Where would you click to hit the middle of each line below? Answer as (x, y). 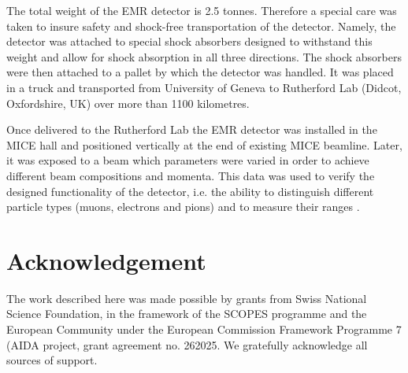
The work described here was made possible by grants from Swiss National (187, 298)
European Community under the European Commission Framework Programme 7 (204, 329)
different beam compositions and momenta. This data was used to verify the (191, 175)
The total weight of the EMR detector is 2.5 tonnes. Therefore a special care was (202, 10)
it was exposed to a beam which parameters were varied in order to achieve (188, 160)
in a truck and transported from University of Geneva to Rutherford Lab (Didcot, (204, 87)
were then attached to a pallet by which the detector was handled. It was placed (200, 72)
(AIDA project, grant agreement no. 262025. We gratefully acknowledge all (187, 344)
